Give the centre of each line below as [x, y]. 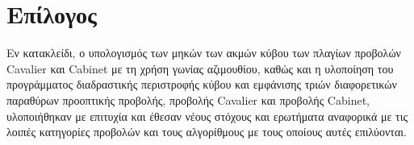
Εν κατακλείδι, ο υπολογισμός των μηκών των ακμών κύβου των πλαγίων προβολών [204, 53]
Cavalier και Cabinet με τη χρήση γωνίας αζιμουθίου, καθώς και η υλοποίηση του [200, 68]
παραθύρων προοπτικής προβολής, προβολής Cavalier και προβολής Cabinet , [188, 99]
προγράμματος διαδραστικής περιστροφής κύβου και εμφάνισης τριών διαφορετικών [202, 84]
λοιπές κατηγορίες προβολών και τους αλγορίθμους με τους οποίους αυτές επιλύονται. [207, 132]
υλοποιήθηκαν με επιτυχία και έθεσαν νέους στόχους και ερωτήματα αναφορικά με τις [207, 116]
